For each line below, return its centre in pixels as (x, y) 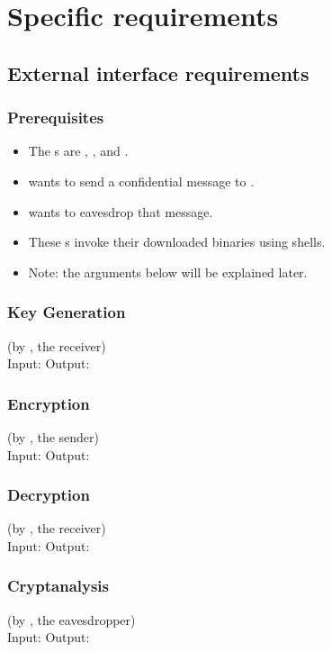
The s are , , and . (78, 151)
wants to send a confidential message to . (141, 181)
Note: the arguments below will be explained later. (168, 272)
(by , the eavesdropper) (72, 619)
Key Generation (67, 312)
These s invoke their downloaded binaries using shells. (177, 242)
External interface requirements (158, 72)
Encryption (49, 403)
